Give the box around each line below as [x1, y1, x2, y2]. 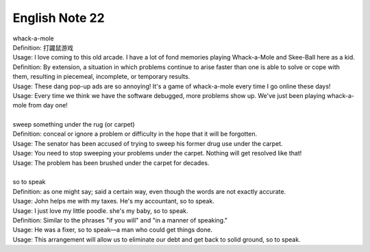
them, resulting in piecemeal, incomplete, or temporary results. [12, 73, 190, 81]
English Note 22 [12, 10, 106, 25]
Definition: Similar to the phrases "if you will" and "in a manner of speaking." [12, 216, 228, 224]
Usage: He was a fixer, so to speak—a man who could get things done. [12, 226, 212, 234]
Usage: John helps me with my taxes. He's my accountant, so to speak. [12, 197, 215, 205]
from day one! [28, 101, 68, 110]
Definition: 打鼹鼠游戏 [12, 43, 74, 51]
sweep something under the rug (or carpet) [12, 121, 135, 129]
